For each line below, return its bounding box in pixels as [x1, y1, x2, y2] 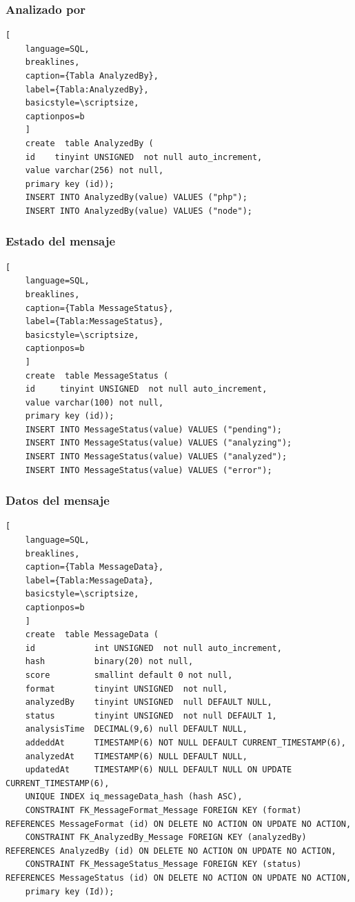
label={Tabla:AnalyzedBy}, [25, 84, 149, 94]
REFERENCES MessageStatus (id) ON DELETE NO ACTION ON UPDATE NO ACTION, [6, 872, 352, 883]
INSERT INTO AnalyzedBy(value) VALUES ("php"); [25, 192, 247, 203]
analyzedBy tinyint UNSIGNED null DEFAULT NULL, [25, 697, 272, 708]
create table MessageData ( [25, 630, 159, 640]
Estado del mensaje [6, 232, 116, 250]
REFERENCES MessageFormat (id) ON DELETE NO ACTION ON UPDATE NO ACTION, [6, 819, 352, 829]
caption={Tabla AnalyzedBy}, [25, 71, 159, 81]
